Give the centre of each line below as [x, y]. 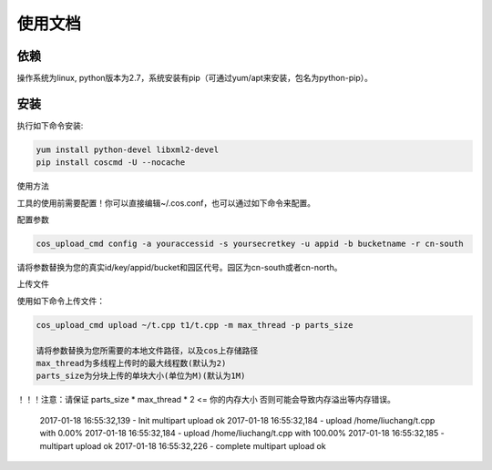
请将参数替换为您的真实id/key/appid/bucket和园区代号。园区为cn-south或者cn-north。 [179, 268]
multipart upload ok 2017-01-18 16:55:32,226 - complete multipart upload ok [183, 445]
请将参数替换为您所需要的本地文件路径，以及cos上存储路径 [147, 350]
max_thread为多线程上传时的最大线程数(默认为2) [131, 363]
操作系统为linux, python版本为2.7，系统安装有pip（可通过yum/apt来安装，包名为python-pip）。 [195, 78]
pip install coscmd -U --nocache [111, 163]
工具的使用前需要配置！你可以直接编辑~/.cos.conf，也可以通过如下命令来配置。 [166, 203]
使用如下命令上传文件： [61, 301]
